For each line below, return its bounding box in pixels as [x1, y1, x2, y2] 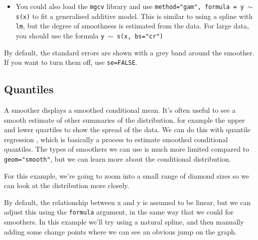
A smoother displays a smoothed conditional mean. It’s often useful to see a [4, 105, 236, 115]
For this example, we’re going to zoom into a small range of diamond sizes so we [4, 170, 250, 181]
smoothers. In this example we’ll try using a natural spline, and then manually [4, 217, 244, 227]
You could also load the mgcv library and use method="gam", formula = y [15, 1, 244, 11]
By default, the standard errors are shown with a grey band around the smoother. [4, 47, 255, 57]
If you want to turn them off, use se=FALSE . [4, 57, 137, 67]
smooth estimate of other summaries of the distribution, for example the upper [4, 114, 245, 125]
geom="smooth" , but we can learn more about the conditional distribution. [4, 154, 231, 164]
